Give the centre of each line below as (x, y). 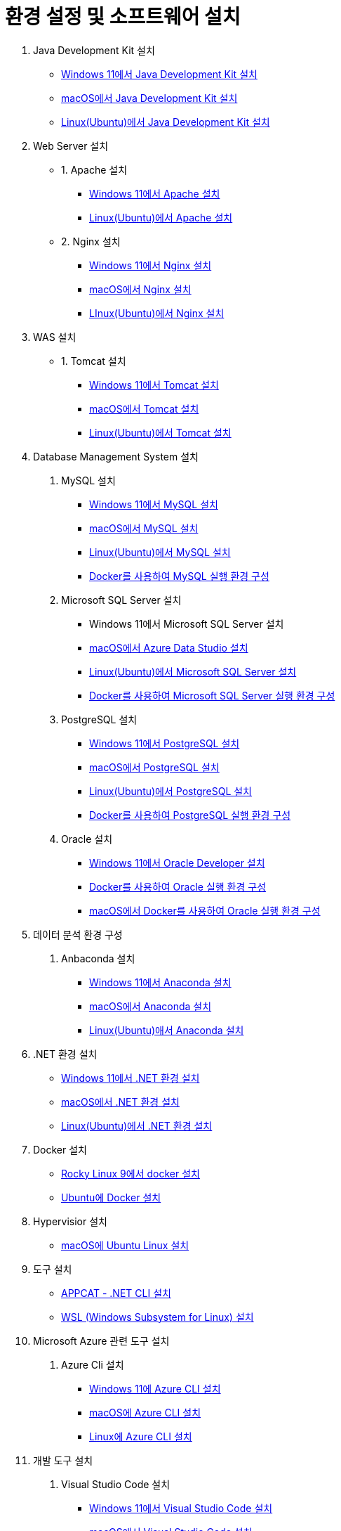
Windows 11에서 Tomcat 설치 (154, 385)
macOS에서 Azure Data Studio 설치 (169, 647)
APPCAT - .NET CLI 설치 (116, 1293)
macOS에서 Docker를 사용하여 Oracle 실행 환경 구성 (205, 910)
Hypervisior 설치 (70, 1221)
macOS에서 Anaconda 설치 (151, 1006)
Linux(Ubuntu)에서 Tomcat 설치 (160, 432)
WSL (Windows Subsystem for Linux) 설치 (158, 1317)
